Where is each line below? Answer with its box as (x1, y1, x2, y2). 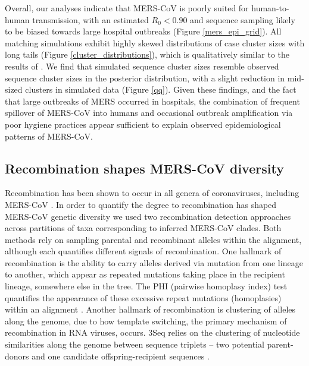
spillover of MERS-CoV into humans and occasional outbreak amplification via (5, 106, 293, 119)
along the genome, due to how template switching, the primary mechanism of (5, 314, 287, 327)
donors (5, 349, 29, 362)
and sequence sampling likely (190, 13, 295, 26)
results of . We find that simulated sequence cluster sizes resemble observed (5, 59, 279, 72)
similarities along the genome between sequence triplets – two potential (5, 338, 264, 351)
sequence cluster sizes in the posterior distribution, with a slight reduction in (5, 71, 285, 84)
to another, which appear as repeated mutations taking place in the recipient (5, 268, 285, 280)
